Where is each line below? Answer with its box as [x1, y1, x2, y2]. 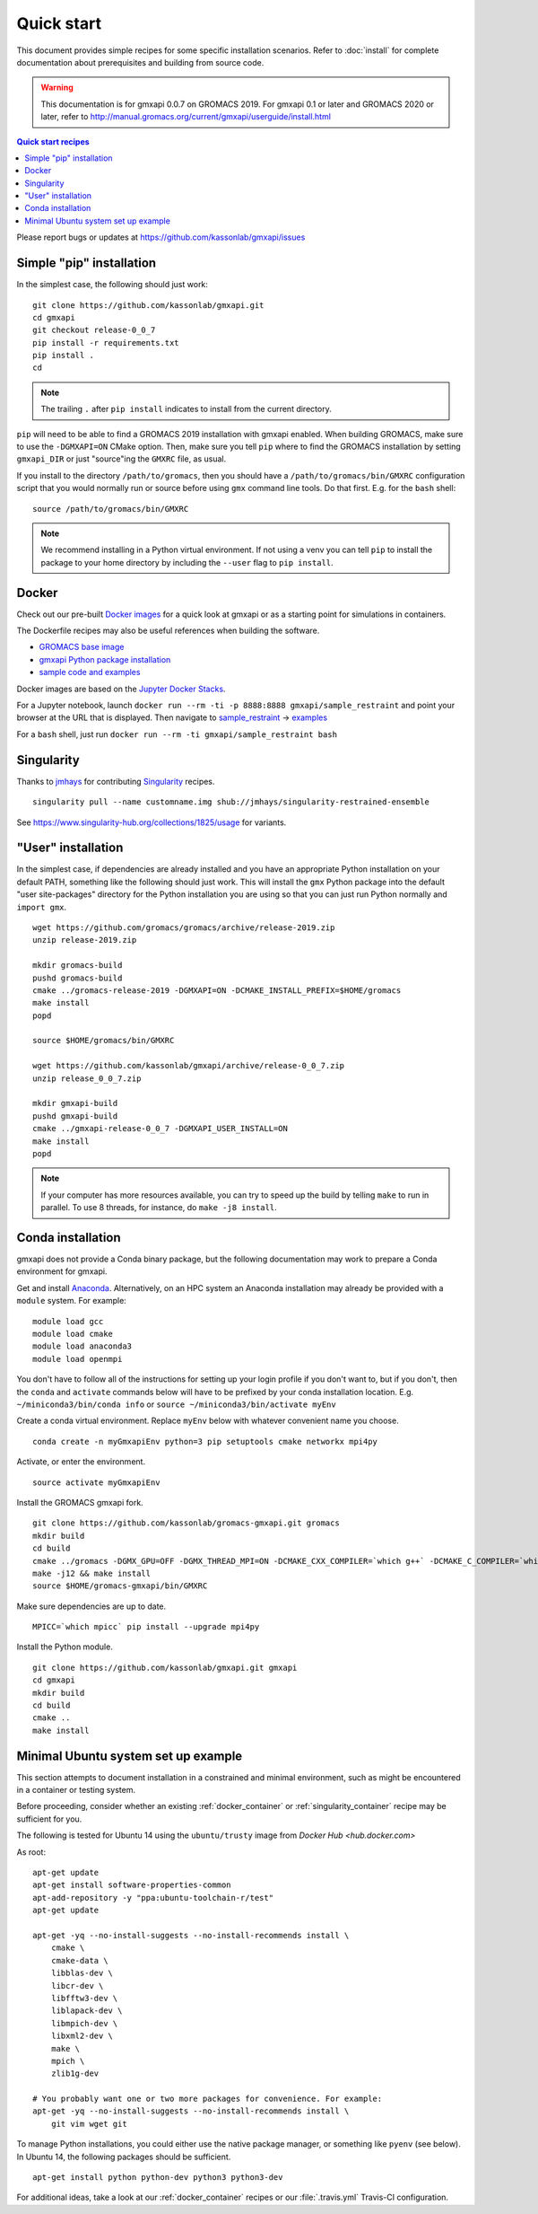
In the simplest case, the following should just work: [16, 279, 208, 290]
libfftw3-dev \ [50, 1993, 118, 2003]
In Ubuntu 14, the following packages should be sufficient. [16, 2151, 231, 2162]
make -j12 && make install [32, 1568, 152, 1578]
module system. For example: [16, 1296, 127, 1306]
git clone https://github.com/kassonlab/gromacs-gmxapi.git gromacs [32, 1518, 340, 1528]
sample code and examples [39, 667, 141, 678]
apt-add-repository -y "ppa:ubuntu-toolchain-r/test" [32, 1893, 273, 1902]
